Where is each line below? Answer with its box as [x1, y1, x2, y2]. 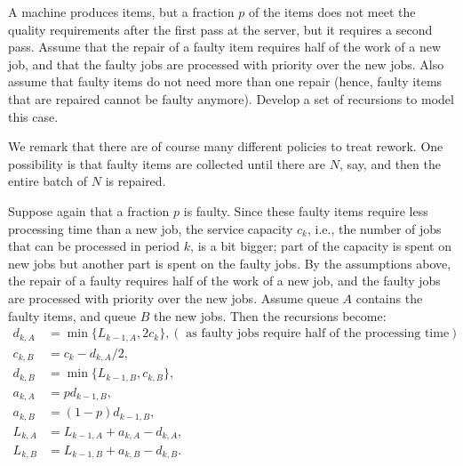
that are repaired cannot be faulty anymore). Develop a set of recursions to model [8, 89, 454, 108]
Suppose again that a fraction [8, 201, 170, 220]
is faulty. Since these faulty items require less [183, 201, 428, 220]
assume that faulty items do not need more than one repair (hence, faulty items [8, 72, 443, 91]
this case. [8, 107, 59, 125]
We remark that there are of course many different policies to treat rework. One [8, 137, 443, 156]
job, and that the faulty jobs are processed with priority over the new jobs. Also [8, 54, 444, 73]
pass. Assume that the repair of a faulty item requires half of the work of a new [8, 37, 442, 56]
